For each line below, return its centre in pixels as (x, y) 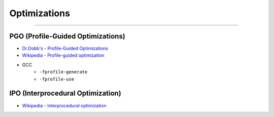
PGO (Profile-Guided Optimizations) (67, 36)
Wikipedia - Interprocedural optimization (64, 105)
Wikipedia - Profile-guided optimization (63, 55)
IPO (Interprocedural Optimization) (65, 93)
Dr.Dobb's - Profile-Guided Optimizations (65, 49)
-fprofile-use (57, 79)
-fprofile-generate (63, 72)
